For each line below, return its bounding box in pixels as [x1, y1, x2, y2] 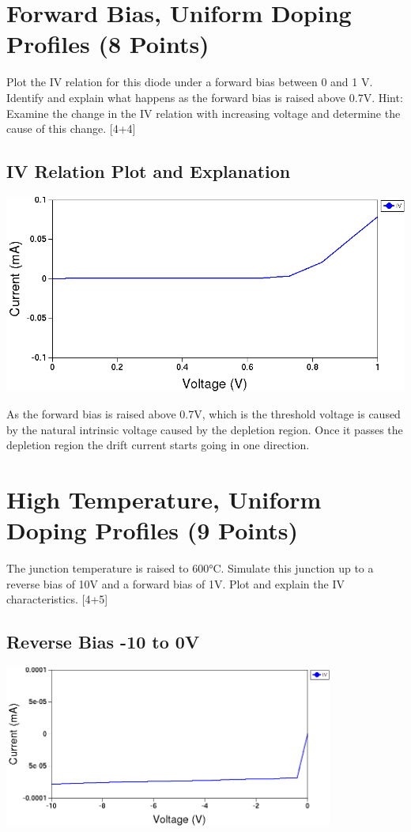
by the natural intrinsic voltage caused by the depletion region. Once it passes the [6, 421, 403, 437]
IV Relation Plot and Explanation [6, 159, 291, 183]
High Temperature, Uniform [6, 483, 322, 515]
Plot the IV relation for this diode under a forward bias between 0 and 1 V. [6, 74, 373, 90]
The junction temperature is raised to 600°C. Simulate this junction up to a [6, 560, 374, 577]
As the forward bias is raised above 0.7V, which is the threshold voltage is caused [6, 406, 401, 422]
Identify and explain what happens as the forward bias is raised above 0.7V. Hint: [6, 89, 403, 105]
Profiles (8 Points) [6, 28, 209, 60]
